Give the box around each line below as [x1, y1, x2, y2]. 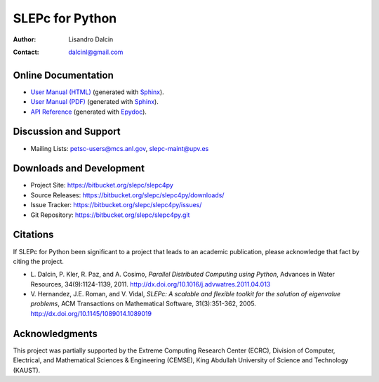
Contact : [13, 48, 40, 56]
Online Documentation [13, 69, 114, 81]
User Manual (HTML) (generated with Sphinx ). [30, 88, 164, 96]
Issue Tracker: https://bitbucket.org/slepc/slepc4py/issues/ [30, 201, 202, 209]
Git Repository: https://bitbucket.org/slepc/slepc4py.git [30, 211, 190, 219]
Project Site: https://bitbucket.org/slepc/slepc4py [30, 181, 173, 190]
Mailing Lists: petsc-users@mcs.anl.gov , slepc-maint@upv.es [30, 144, 209, 152]
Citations [13, 229, 54, 241]
